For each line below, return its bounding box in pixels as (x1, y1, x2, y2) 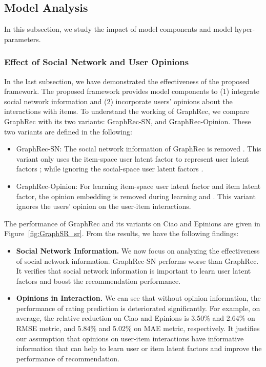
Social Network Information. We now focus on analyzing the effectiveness (16, 245, 260, 256)
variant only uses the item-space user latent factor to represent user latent (16, 153, 249, 164)
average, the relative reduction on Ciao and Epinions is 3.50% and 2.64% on (16, 313, 255, 323)
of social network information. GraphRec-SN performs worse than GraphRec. (16, 255, 259, 266)
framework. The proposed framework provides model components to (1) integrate (4, 86, 259, 96)
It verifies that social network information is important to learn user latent (16, 265, 251, 276)
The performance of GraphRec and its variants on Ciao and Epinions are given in (4, 218, 260, 228)
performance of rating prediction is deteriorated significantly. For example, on (16, 302, 260, 313)
